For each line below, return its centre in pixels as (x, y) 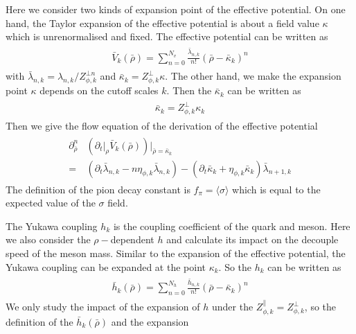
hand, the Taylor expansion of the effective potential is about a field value (162, 23)
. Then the (189, 90)
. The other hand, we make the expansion (253, 76)
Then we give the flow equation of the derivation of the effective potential (162, 125)
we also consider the (48, 239)
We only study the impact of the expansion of (103, 307)
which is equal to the (276, 189)
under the (232, 307)
